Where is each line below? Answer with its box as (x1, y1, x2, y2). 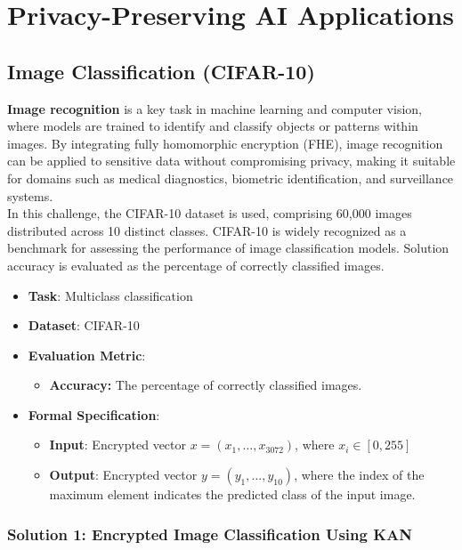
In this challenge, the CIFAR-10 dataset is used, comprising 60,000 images (7, 204, 412, 222)
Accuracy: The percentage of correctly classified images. (49, 376, 362, 394)
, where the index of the (294, 465, 425, 484)
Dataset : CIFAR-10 (28, 316, 140, 335)
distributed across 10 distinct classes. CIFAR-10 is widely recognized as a (7, 221, 407, 239)
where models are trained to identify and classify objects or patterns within (7, 117, 418, 135)
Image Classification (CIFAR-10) (7, 57, 315, 85)
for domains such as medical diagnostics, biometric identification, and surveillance (7, 168, 454, 187)
